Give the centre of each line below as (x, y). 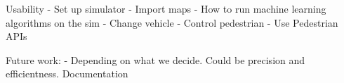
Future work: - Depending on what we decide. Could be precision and (156, 59)
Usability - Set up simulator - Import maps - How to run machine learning (166, 8)
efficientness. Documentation (67, 74)
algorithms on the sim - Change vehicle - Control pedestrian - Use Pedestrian (172, 22)
